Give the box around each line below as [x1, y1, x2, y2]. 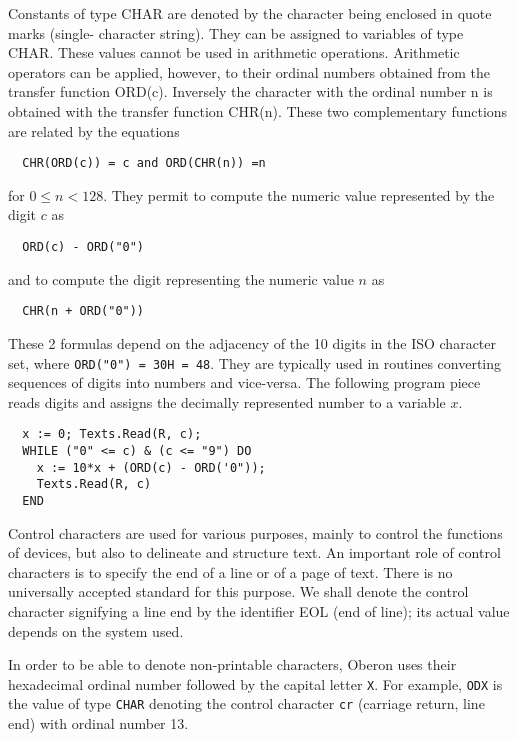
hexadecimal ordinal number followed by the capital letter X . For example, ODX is [8, 673, 503, 694]
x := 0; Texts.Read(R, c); [22, 427, 202, 442]
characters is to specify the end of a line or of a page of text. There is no [8, 561, 453, 582]
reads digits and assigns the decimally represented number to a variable [8, 391, 446, 412]
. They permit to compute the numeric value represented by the [103, 184, 495, 205]
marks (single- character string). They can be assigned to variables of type [8, 22, 464, 43]
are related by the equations [8, 120, 180, 141]
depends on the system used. [8, 620, 184, 641]
